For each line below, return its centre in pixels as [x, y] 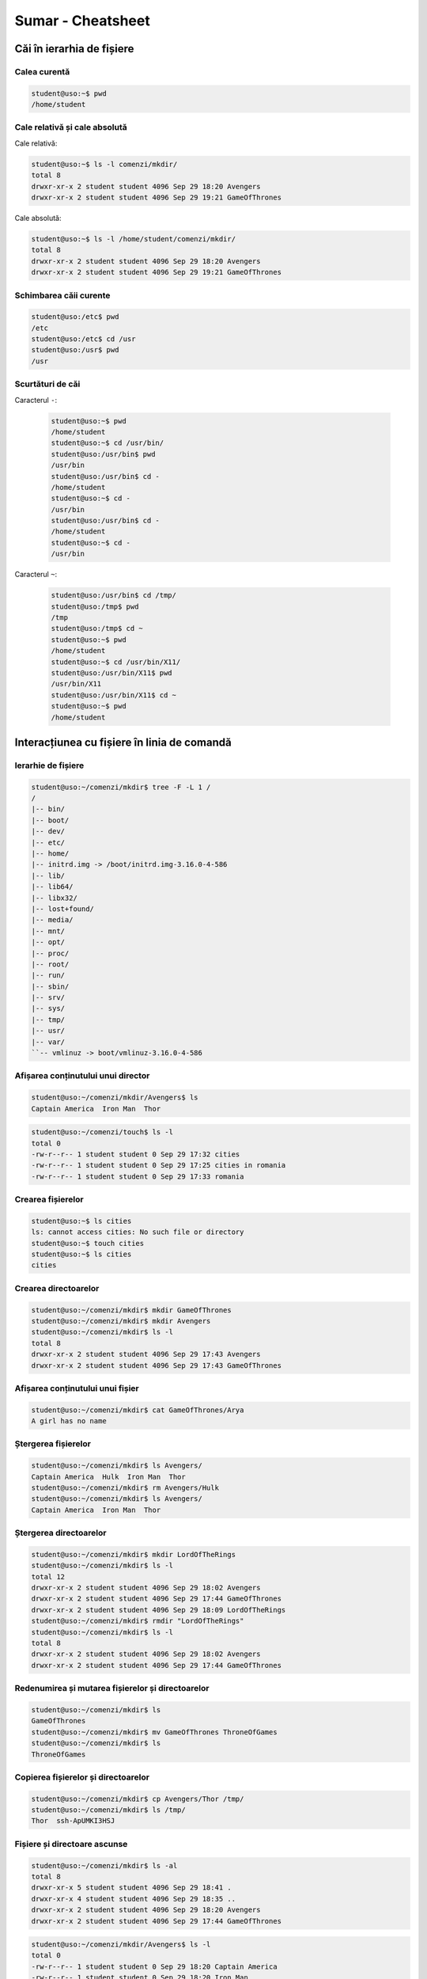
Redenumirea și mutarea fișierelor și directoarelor [112, 1688]
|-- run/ [48, 975]
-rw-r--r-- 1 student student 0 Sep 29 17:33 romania [138, 1176]
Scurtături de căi [47, 384]
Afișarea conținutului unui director [82, 1076]
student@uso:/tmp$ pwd [95, 606]
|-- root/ [50, 964]
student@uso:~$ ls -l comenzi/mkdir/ [104, 164]
